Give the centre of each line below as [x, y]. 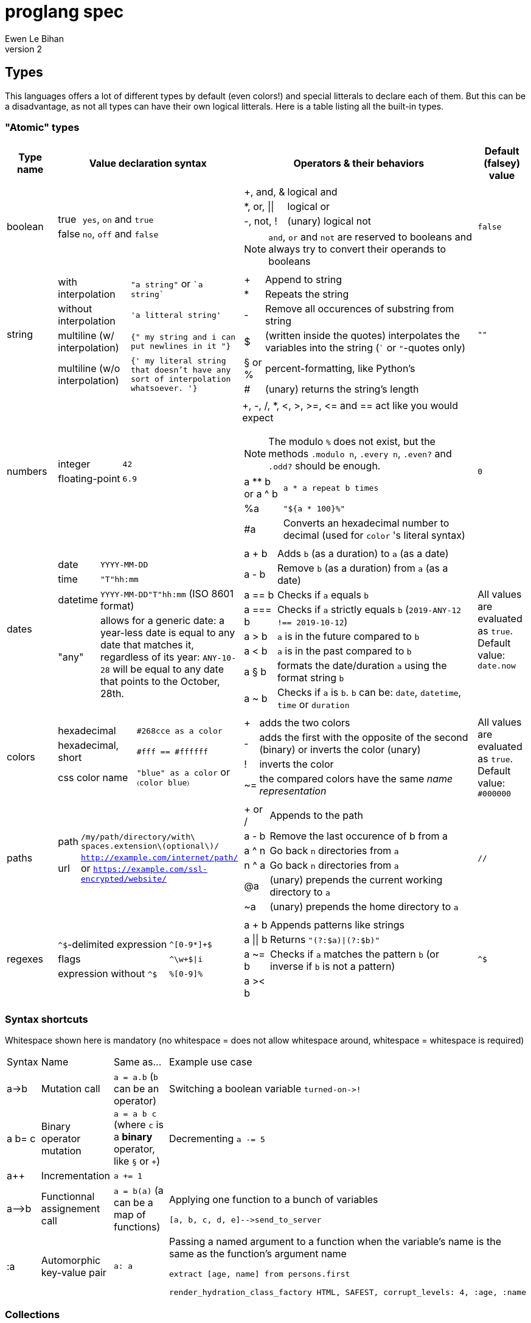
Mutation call [71, 1089]
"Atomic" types [42, 127]
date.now [497, 665]
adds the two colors [305, 723]
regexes [25, 959]
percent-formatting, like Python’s [340, 369]
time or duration [313, 705]
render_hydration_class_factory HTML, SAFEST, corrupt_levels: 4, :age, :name [347, 1293]
